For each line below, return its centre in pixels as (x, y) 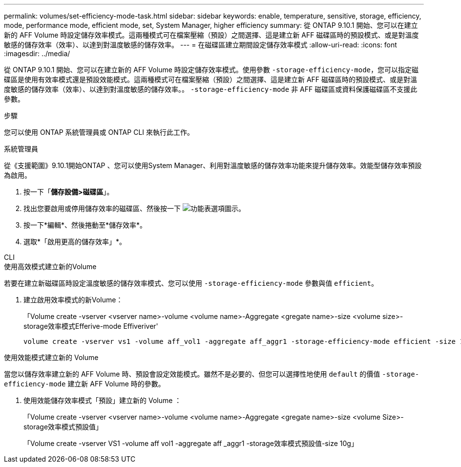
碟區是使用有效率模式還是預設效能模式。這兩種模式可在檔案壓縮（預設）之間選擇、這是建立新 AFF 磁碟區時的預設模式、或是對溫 (211, 79)
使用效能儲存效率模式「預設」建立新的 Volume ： (103, 400)
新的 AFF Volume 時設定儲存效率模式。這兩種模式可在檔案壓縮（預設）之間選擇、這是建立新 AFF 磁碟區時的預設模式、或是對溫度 (211, 35)
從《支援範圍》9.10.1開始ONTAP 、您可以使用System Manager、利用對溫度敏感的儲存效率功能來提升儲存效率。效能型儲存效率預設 (213, 165)
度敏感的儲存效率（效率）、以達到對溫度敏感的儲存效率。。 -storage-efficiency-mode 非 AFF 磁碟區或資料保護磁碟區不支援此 (211, 89)
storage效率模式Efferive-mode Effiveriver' (91, 326)
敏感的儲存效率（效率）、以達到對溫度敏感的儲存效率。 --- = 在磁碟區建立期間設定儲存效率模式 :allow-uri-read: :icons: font (200, 45)
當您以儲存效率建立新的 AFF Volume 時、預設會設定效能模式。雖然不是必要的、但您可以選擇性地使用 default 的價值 (192, 374)
